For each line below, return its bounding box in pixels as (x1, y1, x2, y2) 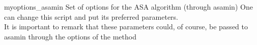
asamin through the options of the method (4, 31, 136, 41)
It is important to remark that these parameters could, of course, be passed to (4, 21, 248, 32)
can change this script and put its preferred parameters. (4, 11, 178, 22)
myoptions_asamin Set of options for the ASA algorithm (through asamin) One (4, 2, 253, 12)
